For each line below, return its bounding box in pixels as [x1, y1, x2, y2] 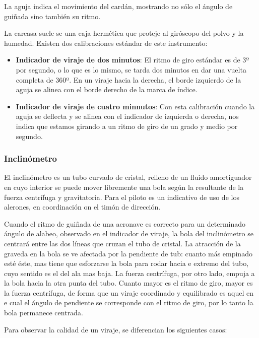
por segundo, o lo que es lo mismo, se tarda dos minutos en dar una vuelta [16, 64, 246, 75]
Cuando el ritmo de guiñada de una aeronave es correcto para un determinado [4, 218, 246, 229]
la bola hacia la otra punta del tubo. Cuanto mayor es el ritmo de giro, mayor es [4, 278, 253, 288]
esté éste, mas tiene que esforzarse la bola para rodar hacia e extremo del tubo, [4, 258, 249, 268]
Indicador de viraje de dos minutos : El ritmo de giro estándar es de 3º [16, 54, 249, 65]
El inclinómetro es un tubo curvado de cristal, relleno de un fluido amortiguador [4, 172, 252, 182]
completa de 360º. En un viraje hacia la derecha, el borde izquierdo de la [16, 74, 241, 85]
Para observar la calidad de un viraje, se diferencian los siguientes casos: [4, 324, 227, 334]
